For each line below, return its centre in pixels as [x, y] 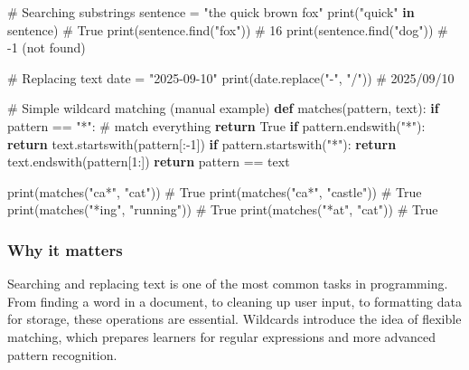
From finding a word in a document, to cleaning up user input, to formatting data [234, 301]
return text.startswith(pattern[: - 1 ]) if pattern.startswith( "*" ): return [202, 143]
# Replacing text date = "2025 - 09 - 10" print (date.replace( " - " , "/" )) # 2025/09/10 [231, 77]
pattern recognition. [62, 354]
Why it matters [65, 249]
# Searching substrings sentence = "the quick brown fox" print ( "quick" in [211, 12]
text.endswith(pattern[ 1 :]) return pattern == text [149, 161]
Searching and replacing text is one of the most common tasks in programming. [228, 284]
